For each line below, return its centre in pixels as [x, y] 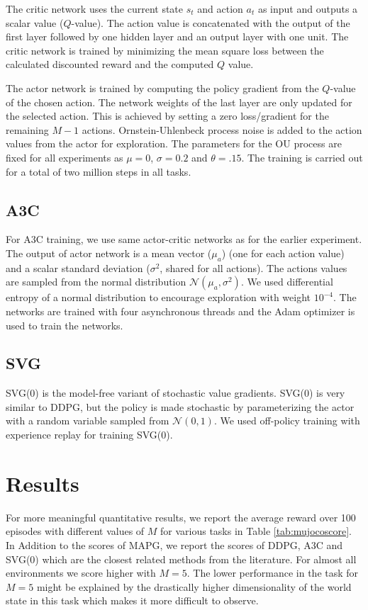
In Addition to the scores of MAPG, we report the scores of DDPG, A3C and [174, 544]
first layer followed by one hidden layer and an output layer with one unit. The [177, 36]
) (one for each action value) [283, 253]
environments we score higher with [81, 573]
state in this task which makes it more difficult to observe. [132, 600]
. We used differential [287, 282]
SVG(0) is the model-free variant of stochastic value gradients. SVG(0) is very [175, 393]
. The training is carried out [302, 157]
